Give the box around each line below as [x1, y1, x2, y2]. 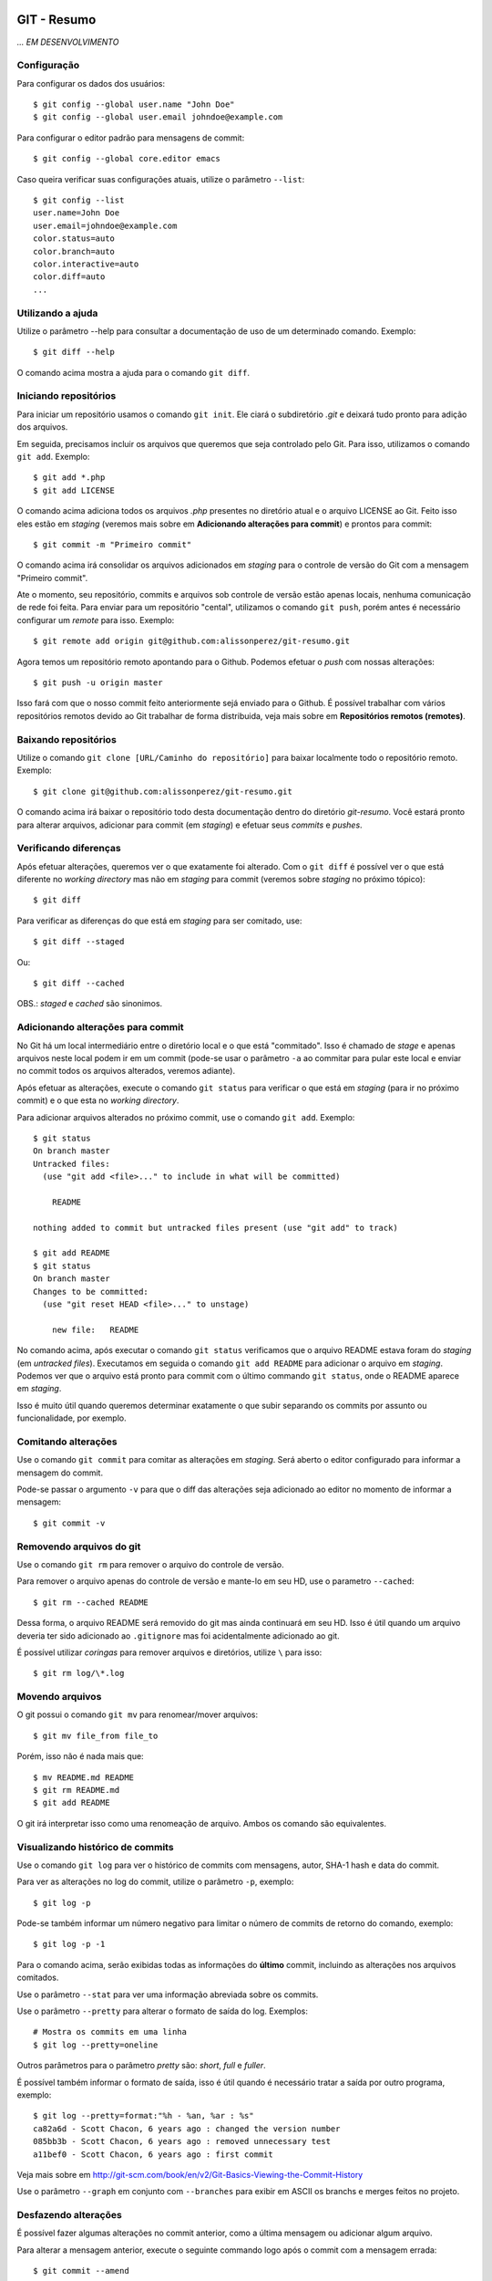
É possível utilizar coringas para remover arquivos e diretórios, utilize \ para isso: [16, 1647, 323, 1658]
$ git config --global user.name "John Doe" [33, 99, 236, 109]
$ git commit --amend [33, 2265, 129, 2276]
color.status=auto [33, 234, 116, 244]
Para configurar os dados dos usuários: [16, 78, 166, 89]
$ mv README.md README [33, 1772, 135, 1783]
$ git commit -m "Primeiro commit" [33, 539, 192, 549]
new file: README [51, 1324, 139, 1335]
